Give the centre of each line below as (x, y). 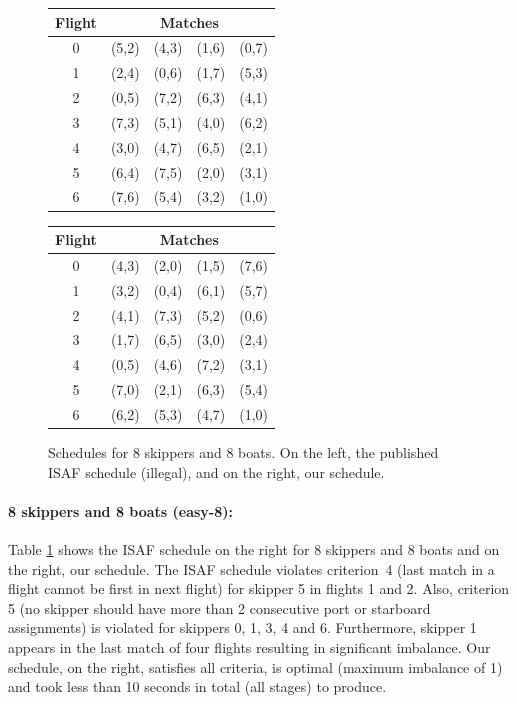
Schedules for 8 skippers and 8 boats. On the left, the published (243, 452)
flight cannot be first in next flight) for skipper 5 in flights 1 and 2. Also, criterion (259, 588)
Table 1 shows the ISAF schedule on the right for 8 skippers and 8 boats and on (254, 548)
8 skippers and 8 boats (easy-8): (120, 510)
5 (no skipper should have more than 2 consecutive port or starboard (219, 607)
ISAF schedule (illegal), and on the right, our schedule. (216, 471)
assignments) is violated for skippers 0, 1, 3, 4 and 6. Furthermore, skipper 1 (242, 627)
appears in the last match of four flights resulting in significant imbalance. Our (249, 646)
